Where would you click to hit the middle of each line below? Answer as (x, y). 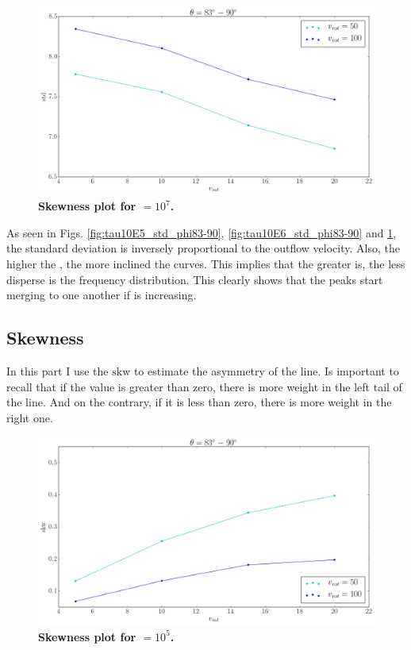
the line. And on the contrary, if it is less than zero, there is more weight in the (199, 402)
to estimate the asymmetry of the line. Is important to (266, 371)
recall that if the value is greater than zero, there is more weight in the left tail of (204, 386)
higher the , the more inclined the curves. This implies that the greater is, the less (206, 264)
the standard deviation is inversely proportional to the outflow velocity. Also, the (203, 248)
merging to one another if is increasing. (102, 295)
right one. (30, 417)
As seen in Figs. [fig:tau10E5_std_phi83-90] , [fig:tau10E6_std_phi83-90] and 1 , (202, 232)
